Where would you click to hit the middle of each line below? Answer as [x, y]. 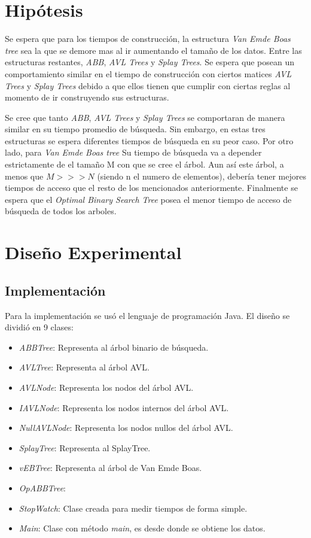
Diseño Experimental [93, 252]
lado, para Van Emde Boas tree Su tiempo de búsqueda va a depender [133, 152]
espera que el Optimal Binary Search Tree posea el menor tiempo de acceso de [148, 199]
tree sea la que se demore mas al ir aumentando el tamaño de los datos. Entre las [153, 50]
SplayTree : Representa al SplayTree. [85, 447]
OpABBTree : [42, 487]
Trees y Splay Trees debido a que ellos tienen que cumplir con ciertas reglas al [148, 85]
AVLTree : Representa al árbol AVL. [84, 367]
